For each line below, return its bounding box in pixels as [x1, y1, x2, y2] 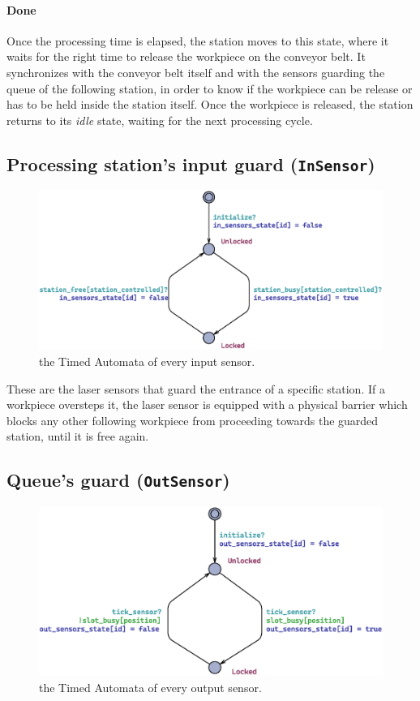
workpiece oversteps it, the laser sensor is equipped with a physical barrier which [6, 396, 408, 413]
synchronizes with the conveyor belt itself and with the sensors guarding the [6, 63, 385, 80]
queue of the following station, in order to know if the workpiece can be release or [6, 80, 413, 97]
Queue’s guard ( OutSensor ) [6, 467, 230, 492]
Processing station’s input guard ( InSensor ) [6, 151, 375, 176]
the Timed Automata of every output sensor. [39, 679, 262, 696]
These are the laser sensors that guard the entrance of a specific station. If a [6, 380, 385, 397]
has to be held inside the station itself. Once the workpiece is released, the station [6, 96, 414, 113]
